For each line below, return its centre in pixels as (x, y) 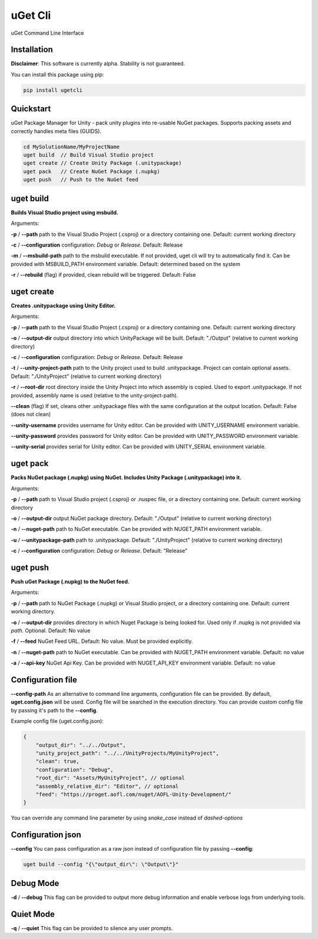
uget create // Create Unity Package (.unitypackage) (102, 163)
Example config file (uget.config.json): (57, 721)
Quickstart (31, 109)
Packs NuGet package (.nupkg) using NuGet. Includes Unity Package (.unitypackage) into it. (126, 477)
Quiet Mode (33, 914)
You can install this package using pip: (57, 74)
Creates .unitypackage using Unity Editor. (63, 306)
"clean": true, (57, 762)
